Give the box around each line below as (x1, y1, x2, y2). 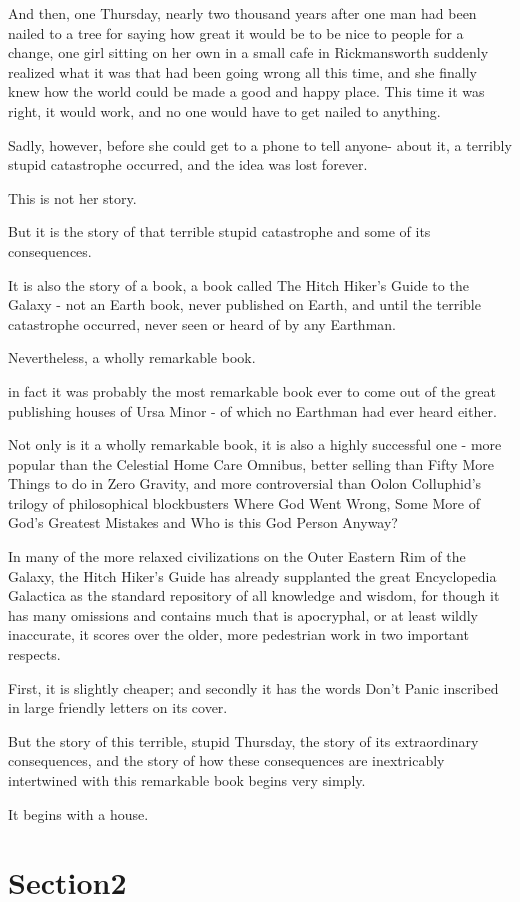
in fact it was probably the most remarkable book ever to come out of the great (8, 380, 496, 401)
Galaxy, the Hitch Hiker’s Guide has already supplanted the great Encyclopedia (8, 565, 497, 586)
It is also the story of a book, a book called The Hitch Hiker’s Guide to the (8, 274, 469, 295)
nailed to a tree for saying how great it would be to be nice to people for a (8, 22, 464, 43)
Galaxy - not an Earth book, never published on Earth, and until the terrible (8, 294, 481, 315)
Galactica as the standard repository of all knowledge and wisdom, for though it (8, 585, 500, 606)
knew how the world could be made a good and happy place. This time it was (8, 81, 485, 102)
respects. (8, 644, 61, 665)
